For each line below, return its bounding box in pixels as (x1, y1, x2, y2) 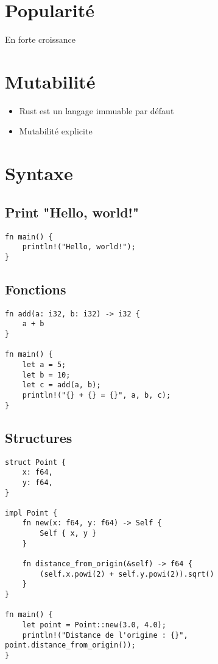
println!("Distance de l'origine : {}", (22, 630, 188, 640)
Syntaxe (5, 161, 73, 186)
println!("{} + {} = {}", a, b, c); (22, 391, 171, 400)
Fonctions (5, 279, 66, 298)
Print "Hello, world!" (5, 202, 139, 221)
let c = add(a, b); (22, 381, 101, 390)
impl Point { (5, 508, 57, 517)
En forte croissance (5, 33, 76, 46)
